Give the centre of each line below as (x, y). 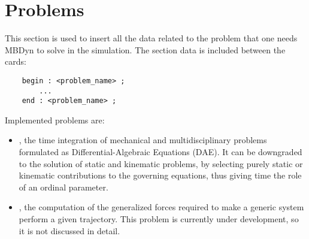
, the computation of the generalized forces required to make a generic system (161, 207)
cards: (16, 61)
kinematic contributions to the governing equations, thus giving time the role (160, 175)
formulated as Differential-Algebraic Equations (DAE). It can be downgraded (160, 152)
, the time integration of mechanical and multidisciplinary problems (143, 140)
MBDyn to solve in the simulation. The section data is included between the (145, 49)
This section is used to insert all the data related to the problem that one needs (151, 38)
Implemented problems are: (55, 119)
